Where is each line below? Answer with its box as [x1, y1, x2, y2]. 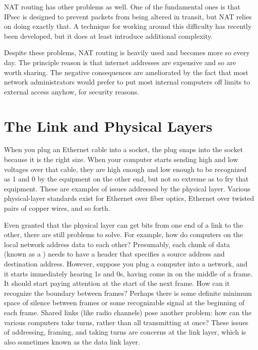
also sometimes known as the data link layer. [4, 336, 140, 347]
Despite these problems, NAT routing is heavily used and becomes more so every [4, 47, 250, 58]
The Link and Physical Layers [4, 115, 213, 136]
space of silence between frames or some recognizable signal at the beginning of [4, 297, 245, 308]
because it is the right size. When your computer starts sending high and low [4, 154, 238, 165]
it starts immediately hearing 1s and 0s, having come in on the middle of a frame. [4, 268, 253, 278]
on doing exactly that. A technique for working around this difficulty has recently [4, 21, 252, 31]
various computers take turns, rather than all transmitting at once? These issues [4, 317, 249, 327]
